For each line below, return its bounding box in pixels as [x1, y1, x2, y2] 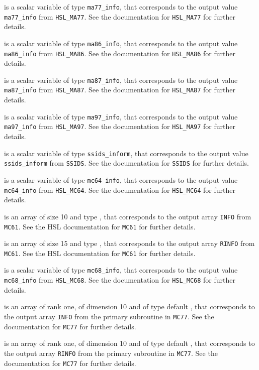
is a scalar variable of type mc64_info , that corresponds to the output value [4, 174, 238, 185]
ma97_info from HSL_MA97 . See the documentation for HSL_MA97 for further [4, 121, 236, 132]
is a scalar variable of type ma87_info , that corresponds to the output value [4, 74, 238, 85]
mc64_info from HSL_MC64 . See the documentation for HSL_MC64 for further [4, 184, 236, 195]
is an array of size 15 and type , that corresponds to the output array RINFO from [4, 238, 255, 249]
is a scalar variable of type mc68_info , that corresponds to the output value [4, 265, 238, 275]
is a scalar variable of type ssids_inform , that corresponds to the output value [4, 148, 248, 158]
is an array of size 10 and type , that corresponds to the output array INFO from [4, 211, 251, 221]
